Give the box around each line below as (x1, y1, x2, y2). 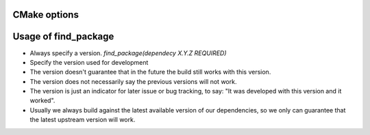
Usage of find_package (12, 31, 114, 42)
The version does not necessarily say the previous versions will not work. (29, 77, 237, 85)
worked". (29, 96, 56, 105)
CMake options (12, 9, 79, 20)
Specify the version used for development (29, 58, 149, 66)
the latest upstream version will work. (29, 116, 136, 124)
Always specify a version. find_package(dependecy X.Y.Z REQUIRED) (29, 48, 227, 57)
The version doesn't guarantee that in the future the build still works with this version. (29, 68, 271, 76)
